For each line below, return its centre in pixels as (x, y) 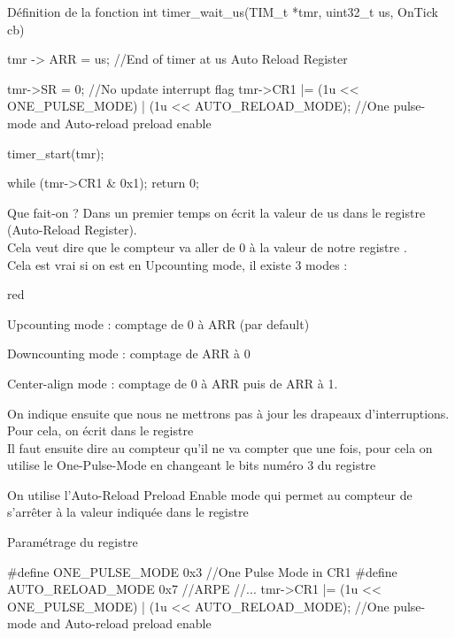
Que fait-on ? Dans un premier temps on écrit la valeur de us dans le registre (216, 212)
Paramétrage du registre (73, 542)
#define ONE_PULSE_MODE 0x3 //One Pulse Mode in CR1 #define (202, 571)
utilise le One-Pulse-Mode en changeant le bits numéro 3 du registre (192, 465)
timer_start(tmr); (56, 153)
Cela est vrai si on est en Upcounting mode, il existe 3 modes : (177, 264)
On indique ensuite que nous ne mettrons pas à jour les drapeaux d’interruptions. (228, 413)
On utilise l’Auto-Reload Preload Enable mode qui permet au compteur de (210, 494)
